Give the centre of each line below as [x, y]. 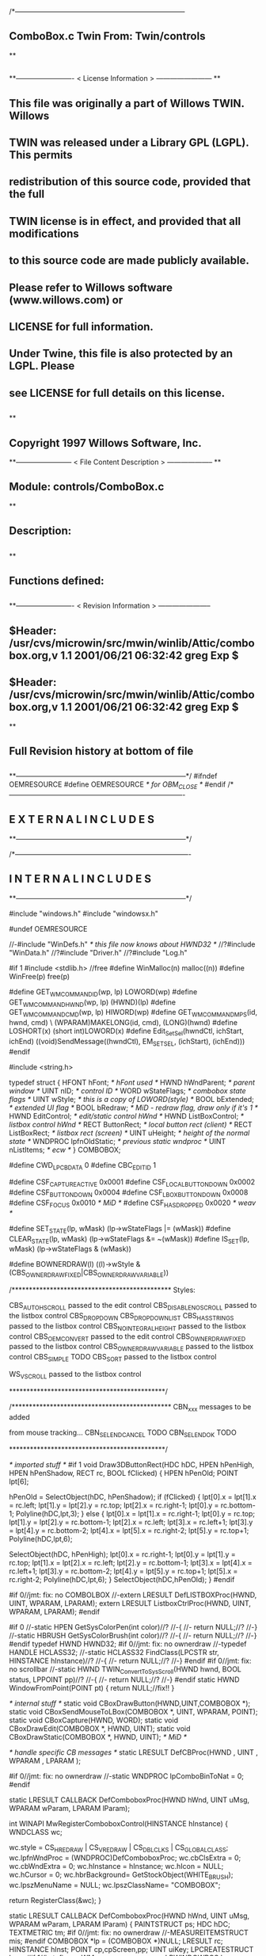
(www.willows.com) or [66, 300]
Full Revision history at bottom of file [101, 751]
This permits [41, 155]
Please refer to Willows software [91, 287]
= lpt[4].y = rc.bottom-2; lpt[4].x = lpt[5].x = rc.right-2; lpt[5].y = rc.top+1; [129, 1531]
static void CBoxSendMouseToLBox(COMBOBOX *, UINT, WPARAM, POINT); [133, 1712]
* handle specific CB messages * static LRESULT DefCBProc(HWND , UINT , [133, 1752]
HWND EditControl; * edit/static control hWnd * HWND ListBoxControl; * [127, 1115]
